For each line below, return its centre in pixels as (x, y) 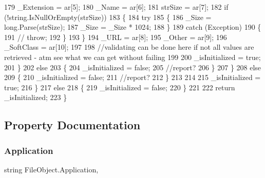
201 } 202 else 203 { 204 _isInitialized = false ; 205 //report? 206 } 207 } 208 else (133, 67)
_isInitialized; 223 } (36, 97)
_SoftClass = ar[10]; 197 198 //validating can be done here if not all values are (129, 47)
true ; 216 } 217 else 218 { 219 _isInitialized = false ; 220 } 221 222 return (120, 87)
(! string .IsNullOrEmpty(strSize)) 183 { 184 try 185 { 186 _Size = (108, 17)
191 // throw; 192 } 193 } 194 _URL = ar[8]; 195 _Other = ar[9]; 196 (116, 37)
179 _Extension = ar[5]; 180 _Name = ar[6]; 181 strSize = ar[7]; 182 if (116, 7)
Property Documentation (72, 125)
